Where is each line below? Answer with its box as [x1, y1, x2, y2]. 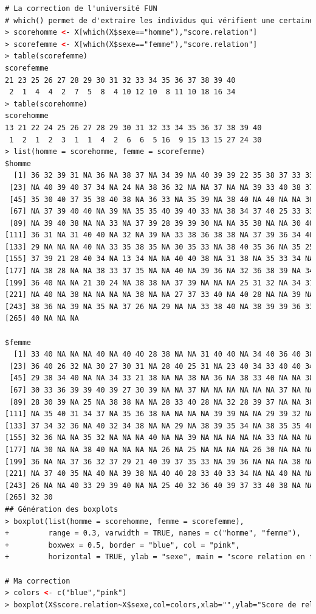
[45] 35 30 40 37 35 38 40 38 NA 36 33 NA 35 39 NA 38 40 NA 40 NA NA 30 [9, 195, 314, 204]
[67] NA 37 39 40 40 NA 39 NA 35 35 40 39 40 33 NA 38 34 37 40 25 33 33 [9, 207, 314, 216]
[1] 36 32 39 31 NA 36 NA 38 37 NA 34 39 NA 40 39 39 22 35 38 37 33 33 [13, 171, 314, 180]
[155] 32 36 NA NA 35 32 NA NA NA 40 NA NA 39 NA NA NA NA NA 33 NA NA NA [5, 433, 314, 442]
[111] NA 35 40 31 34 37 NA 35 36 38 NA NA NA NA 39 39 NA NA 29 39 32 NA [5, 410, 314, 419]
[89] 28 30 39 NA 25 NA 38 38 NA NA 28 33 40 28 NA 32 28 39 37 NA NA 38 [9, 397, 314, 406]
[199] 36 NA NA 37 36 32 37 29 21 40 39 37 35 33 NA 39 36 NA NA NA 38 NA [5, 457, 314, 466]
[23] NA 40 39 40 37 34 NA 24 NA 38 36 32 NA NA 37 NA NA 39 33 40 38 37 [9, 183, 314, 192]
